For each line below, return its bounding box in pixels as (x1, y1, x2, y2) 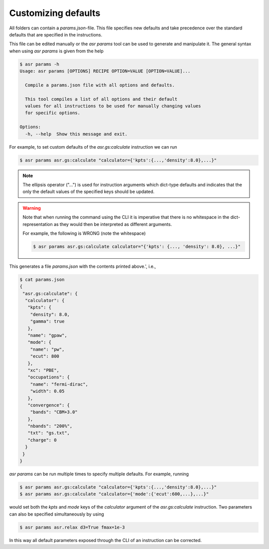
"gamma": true (30, 319, 65, 324)
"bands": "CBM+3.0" (30, 409, 78, 415)
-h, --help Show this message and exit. (25, 131, 128, 137)
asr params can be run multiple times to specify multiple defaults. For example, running (9, 471, 189, 477)
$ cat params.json (19, 277, 65, 282)
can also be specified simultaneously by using (9, 511, 104, 517)
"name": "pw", (30, 347, 65, 352)
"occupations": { (27, 374, 70, 380)
